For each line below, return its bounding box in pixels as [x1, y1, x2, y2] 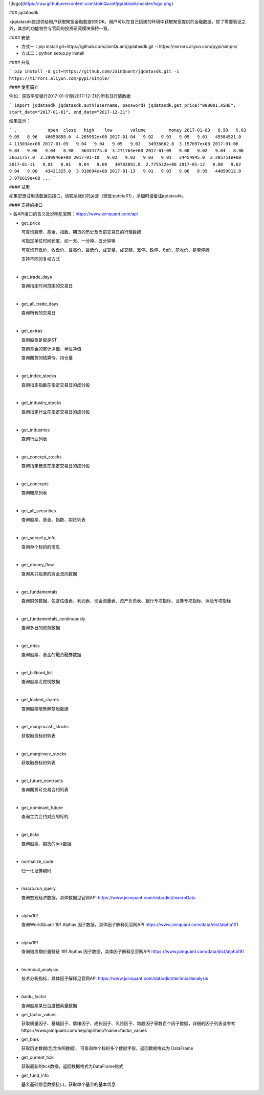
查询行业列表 [21, 436, 47, 442]
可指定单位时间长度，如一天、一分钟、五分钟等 [21, 238, 116, 244]
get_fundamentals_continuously [21, 616, 86, 621]
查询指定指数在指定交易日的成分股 [21, 382, 90, 388]
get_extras [21, 328, 43, 334]
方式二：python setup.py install [21, 50, 85, 56]
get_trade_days [21, 274, 52, 280]
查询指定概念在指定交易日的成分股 [21, 463, 90, 469]
